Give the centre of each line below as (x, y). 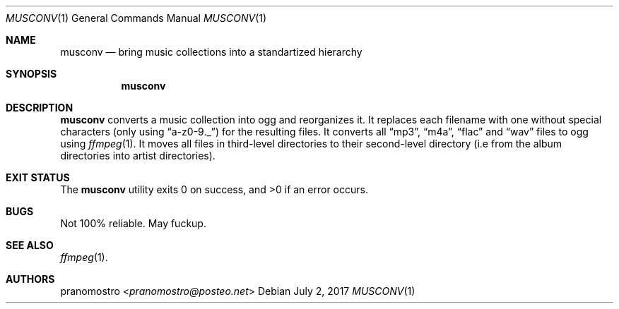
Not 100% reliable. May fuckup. (133, 223)
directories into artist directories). (138, 156)
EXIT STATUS (38, 177)
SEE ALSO (30, 245)
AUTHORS (30, 279)
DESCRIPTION (40, 108)
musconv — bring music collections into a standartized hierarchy (211, 52)
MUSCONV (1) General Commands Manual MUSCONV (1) (136, 18)
